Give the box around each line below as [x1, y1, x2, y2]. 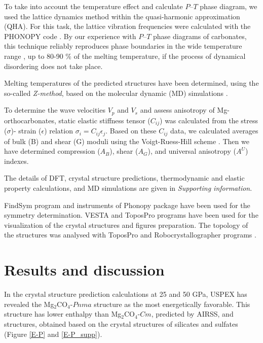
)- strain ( [11, 125, 42, 136]
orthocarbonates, [4, 115, 56, 125]
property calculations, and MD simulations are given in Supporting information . [4, 183, 252, 193]
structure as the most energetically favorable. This [94, 298, 250, 309]
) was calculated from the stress [160, 115, 258, 125]
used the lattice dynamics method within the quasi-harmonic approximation [4, 11, 240, 21]
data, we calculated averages [170, 125, 258, 136]
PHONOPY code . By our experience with [4, 30, 136, 41]
